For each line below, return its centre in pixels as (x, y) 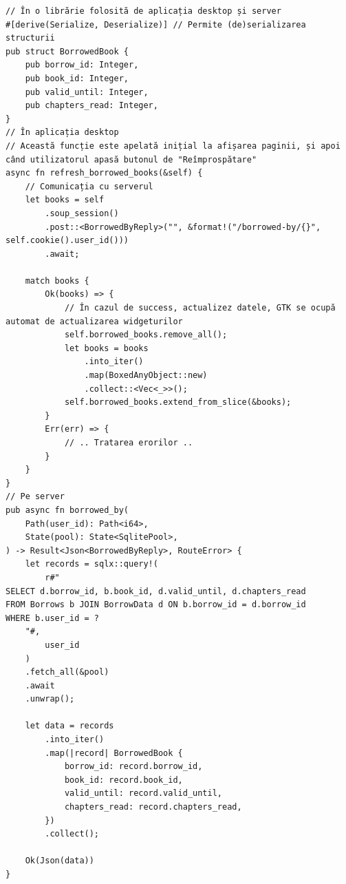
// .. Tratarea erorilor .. (129, 443)
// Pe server (35, 497)
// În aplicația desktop (62, 133)
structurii (30, 38)
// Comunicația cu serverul (89, 186)
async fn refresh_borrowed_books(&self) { (104, 173)
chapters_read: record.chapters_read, (153, 807)
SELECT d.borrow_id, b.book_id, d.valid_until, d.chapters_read (156, 591)
